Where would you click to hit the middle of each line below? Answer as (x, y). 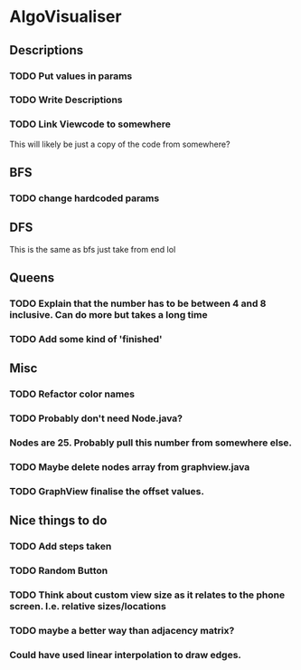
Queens (32, 278)
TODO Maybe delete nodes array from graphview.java (130, 467)
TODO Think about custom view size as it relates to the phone (147, 595)
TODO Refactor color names (72, 394)
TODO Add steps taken (61, 547)
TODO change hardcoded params (85, 198)
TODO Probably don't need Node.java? (96, 418)
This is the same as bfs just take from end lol (93, 249)
